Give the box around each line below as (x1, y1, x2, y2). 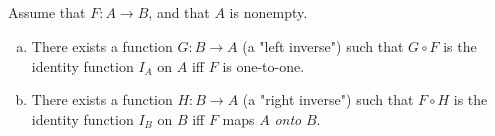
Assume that (8, 2, 86, 23)
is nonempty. (229, 2, 308, 23)
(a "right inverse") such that (242, 89, 414, 110)
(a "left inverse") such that (242, 35, 404, 56)
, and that (148, 2, 210, 23)
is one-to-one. (222, 55, 305, 76)
